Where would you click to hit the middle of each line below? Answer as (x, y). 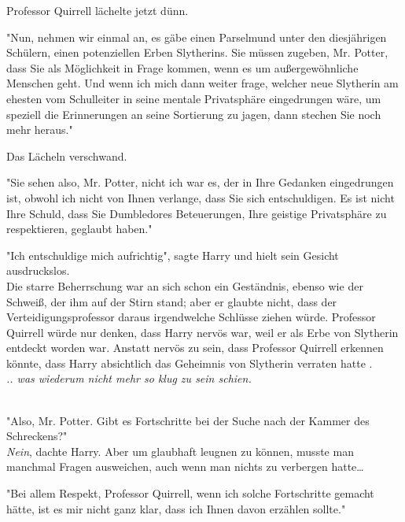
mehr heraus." (40, 130)
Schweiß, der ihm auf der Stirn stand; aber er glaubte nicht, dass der (172, 301)
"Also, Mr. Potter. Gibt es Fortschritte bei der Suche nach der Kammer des (188, 420)
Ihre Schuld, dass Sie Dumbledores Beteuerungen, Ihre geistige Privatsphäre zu (197, 213)
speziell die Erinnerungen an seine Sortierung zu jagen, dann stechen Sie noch (194, 114)
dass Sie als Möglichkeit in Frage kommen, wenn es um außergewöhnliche (182, 67)
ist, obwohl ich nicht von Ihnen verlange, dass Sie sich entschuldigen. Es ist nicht (201, 197)
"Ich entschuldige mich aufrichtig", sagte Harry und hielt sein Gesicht (173, 255)
